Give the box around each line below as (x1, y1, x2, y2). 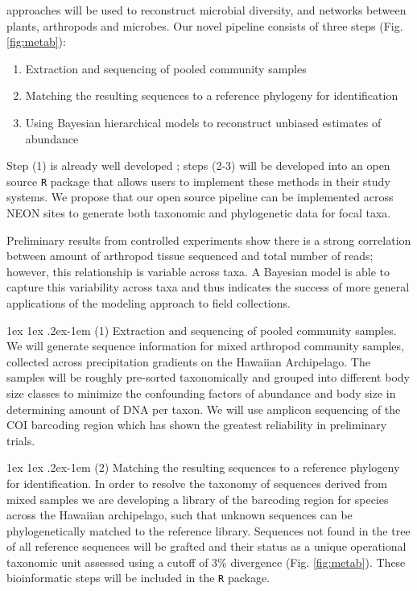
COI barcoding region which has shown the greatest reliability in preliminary (6, 416, 387, 433)
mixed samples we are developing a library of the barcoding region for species (6, 490, 389, 507)
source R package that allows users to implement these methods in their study (6, 172, 390, 189)
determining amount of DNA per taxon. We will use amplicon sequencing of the (6, 400, 401, 417)
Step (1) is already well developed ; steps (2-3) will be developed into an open (6, 157, 390, 174)
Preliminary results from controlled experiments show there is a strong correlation (6, 231, 411, 248)
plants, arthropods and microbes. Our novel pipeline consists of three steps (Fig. (6, 17, 403, 34)
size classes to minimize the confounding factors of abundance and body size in (6, 384, 396, 401)
